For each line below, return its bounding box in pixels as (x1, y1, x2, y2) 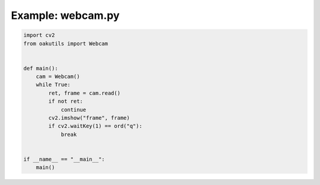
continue (60, 106, 87, 113)
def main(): (23, 65, 59, 72)
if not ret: (48, 98, 83, 105)
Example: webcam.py (11, 9, 120, 22)
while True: (36, 82, 71, 88)
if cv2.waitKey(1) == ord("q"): (48, 123, 142, 129)
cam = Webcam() (36, 73, 80, 80)
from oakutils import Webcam (23, 40, 108, 47)
